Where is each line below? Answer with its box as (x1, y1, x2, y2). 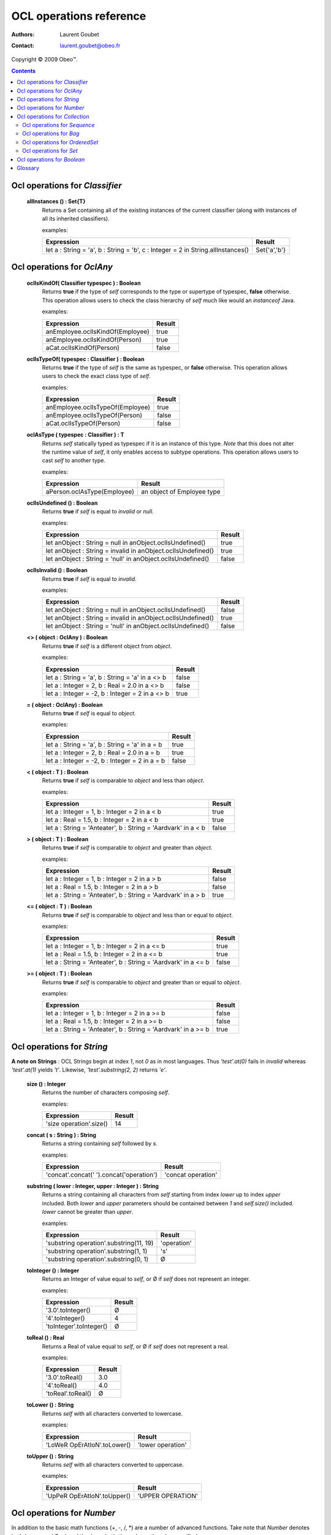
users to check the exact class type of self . (42, 372, 151, 380)
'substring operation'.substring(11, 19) (45, 1239, 154, 1248)
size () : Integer (26, 1080, 66, 1087)
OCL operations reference (11, 9, 146, 23)
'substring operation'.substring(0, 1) (45, 1255, 149, 1264)
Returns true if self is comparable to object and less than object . (42, 777, 205, 784)
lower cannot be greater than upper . (42, 1208, 134, 1216)
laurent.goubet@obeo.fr (59, 42, 121, 49)
